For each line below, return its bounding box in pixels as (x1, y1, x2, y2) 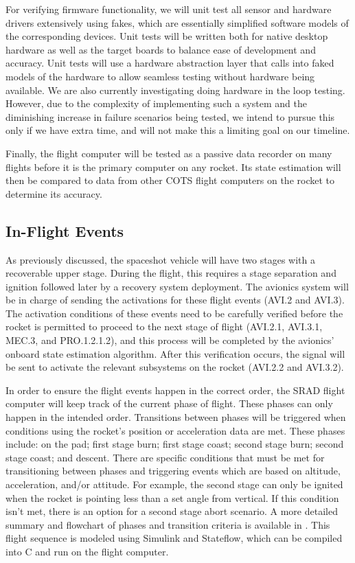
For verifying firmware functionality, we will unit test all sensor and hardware (5, 2, 332, 16)
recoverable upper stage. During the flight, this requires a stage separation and (5, 266, 336, 280)
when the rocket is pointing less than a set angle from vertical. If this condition (5, 490, 339, 505)
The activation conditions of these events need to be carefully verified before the (5, 306, 343, 320)
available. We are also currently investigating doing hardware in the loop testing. (5, 82, 345, 97)
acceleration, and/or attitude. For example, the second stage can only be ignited (5, 477, 343, 492)
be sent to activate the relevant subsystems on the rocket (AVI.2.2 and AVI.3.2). (5, 360, 344, 374)
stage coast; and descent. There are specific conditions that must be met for (5, 450, 325, 464)
